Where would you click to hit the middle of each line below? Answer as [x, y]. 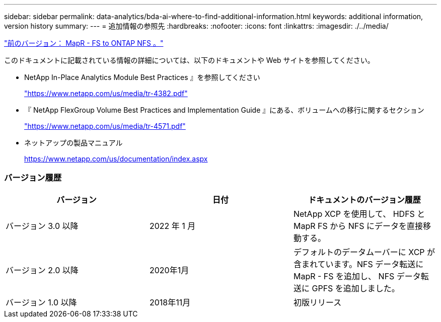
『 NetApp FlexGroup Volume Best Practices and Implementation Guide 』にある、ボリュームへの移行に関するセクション [224, 110]
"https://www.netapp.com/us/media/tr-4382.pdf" [106, 93]
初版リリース [317, 302]
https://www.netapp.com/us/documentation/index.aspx [116, 159]
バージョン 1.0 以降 [41, 302]
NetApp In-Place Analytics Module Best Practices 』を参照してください [142, 77]
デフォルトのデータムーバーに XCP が [364, 252]
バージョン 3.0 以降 [42, 226]
